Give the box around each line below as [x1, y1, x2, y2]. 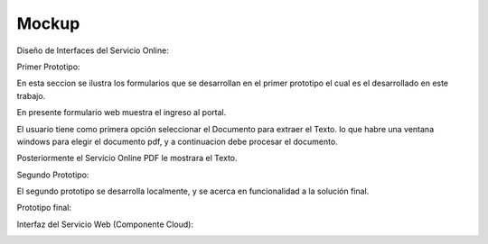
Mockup [16, 14, 80, 33]
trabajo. [16, 90, 46, 101]
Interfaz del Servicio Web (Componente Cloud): [16, 219, 194, 230]
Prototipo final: [16, 203, 72, 213]
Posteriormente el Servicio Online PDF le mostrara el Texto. [16, 153, 239, 164]
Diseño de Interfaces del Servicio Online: [16, 45, 169, 56]
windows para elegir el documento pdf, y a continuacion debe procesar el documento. [16, 136, 338, 147]
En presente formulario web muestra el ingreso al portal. [16, 107, 227, 118]
